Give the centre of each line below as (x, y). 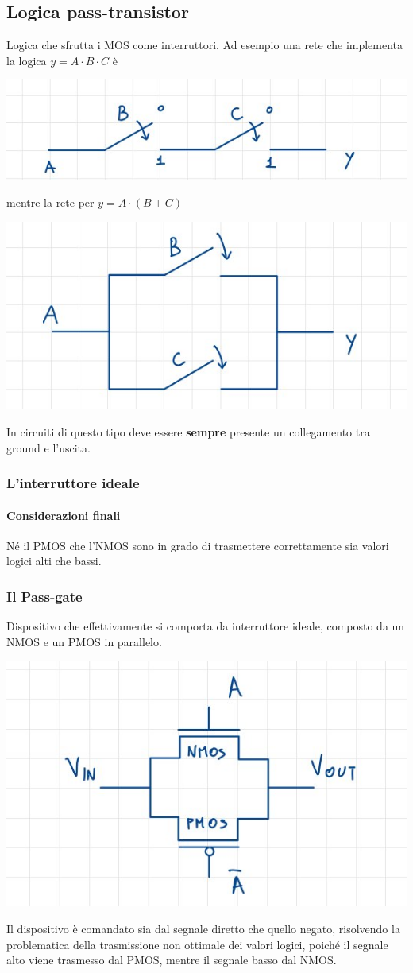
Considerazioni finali (64, 515)
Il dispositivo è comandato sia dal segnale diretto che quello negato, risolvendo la (203, 928)
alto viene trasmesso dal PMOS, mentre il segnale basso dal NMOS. (172, 960)
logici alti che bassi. (54, 561)
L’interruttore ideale (73, 483)
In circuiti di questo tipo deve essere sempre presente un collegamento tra (188, 431)
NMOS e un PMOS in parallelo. (84, 641)
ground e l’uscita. (48, 447)
